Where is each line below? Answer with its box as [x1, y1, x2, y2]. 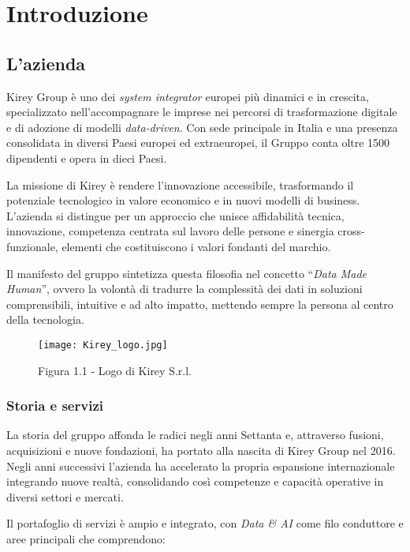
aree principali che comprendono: [6, 530, 166, 546]
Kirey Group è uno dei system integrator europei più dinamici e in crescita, [6, 88, 369, 104]
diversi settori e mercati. [6, 488, 124, 505]
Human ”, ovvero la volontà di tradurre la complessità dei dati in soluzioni [6, 280, 363, 297]
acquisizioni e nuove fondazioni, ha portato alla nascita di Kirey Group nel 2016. [6, 441, 396, 458]
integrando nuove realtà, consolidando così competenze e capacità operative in [6, 473, 384, 490]
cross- [337, 223, 365, 239]
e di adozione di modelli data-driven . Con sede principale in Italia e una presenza [6, 118, 398, 135]
